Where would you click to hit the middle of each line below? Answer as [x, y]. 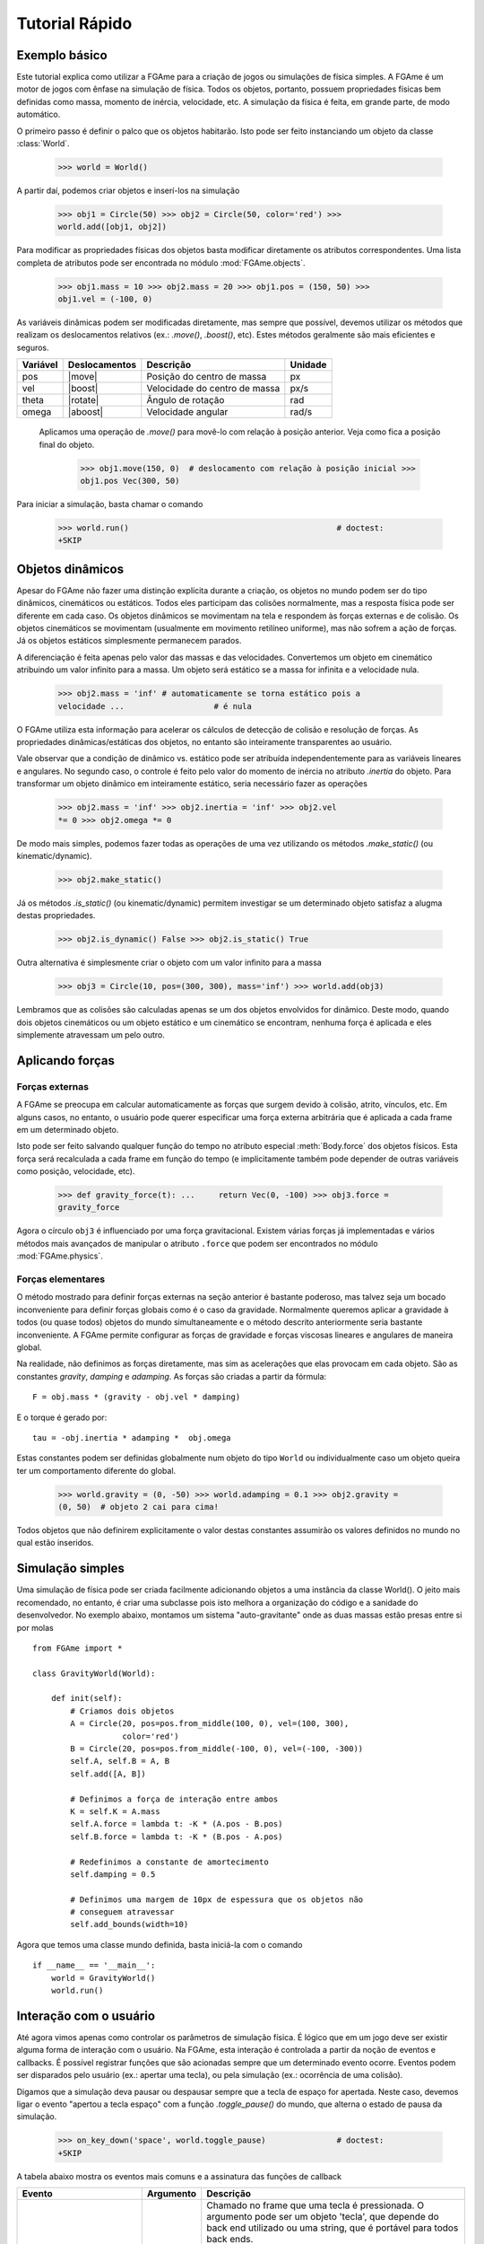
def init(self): [86, 1698]
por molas [35, 1627]
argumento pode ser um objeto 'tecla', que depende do [323, 2217]
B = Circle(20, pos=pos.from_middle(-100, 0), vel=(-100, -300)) [217, 1749]
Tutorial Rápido [74, 23]
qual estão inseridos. [55, 1543]
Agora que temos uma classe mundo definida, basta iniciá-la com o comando [160, 1944]
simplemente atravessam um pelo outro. [91, 1034]
